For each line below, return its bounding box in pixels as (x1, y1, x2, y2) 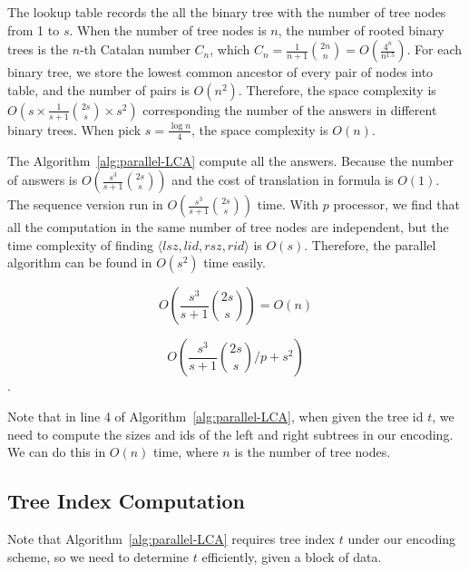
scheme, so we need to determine (7, 547, 190, 566)
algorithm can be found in (7, 253, 152, 272)
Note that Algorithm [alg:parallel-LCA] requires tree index (7, 528, 336, 548)
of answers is (7, 170, 78, 189)
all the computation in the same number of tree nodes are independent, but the (7, 218, 449, 237)
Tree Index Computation (7, 487, 245, 515)
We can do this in (7, 442, 106, 461)
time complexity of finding (7, 235, 154, 254)
